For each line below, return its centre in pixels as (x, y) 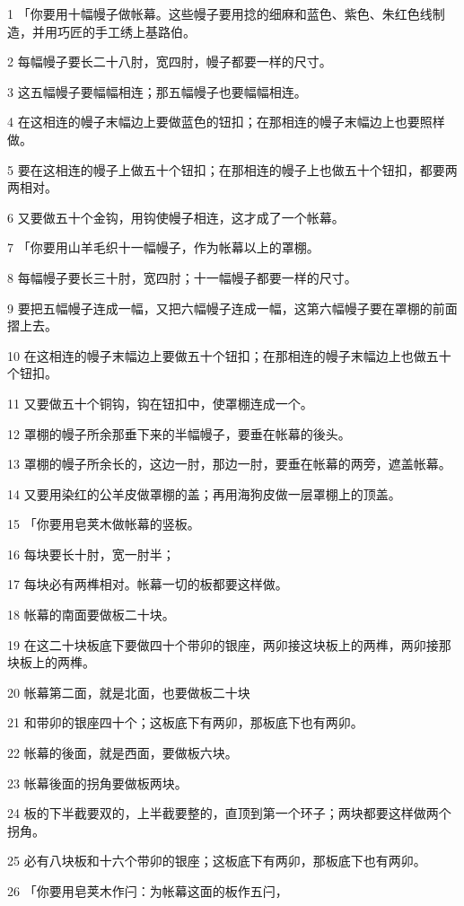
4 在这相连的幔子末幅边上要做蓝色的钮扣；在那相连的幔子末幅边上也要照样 (226, 122)
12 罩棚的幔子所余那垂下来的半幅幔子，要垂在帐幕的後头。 (179, 433)
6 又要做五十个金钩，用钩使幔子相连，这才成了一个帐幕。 (176, 217)
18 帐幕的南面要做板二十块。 (91, 615)
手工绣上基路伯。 (145, 31)
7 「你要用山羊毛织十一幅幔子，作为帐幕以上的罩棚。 (163, 247)
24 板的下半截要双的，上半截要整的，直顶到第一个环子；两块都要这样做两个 (229, 813)
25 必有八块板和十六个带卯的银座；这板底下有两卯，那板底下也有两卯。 (217, 861)
